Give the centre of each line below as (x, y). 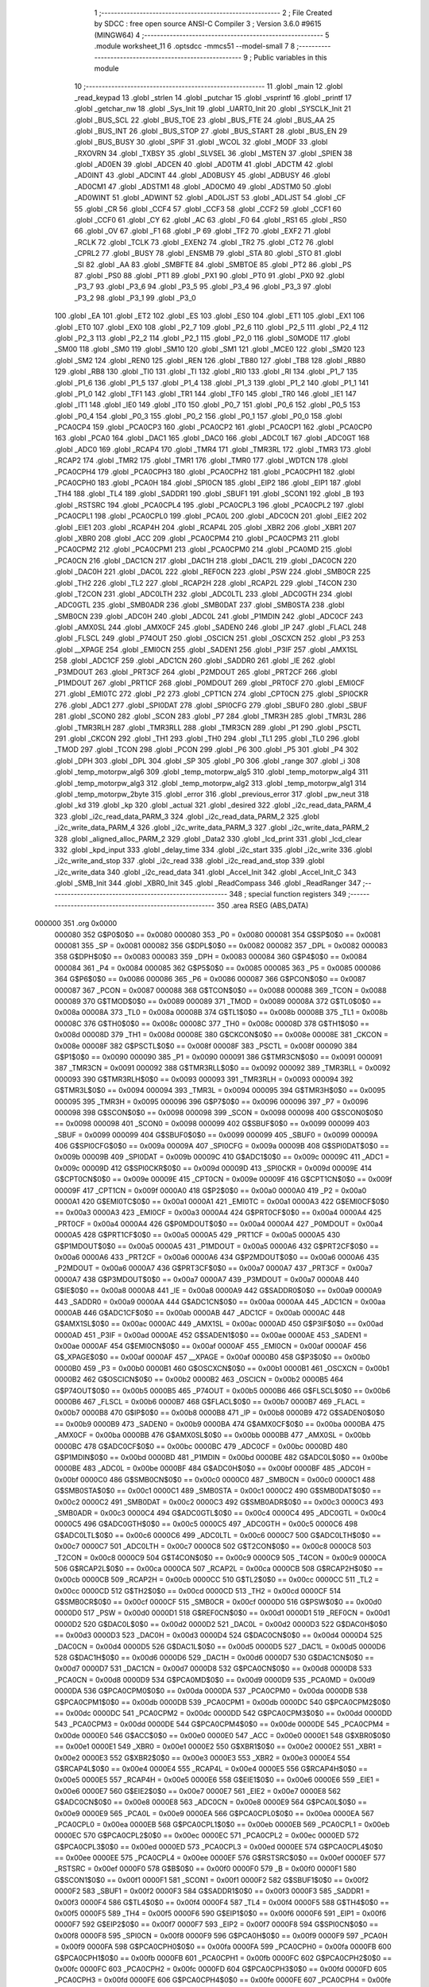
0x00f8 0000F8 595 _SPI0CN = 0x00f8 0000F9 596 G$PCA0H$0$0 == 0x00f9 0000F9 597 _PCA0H (221, 1935)
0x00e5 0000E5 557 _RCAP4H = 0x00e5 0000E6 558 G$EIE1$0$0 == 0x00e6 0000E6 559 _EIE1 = (217, 1780)
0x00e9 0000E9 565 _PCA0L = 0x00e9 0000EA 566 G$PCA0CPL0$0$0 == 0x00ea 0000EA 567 (214, 1813)
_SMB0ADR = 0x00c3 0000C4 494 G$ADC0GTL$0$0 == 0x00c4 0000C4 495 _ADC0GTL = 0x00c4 (220, 1513)
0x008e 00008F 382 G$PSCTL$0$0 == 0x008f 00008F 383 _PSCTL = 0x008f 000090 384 (206, 1046)
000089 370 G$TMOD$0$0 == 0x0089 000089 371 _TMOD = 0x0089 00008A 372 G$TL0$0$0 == (218, 1001)
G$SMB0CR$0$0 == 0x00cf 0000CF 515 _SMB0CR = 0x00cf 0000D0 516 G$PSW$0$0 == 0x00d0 (218, 1602)
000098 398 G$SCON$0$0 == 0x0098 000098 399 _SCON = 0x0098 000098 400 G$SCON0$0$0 (219, 1112)
